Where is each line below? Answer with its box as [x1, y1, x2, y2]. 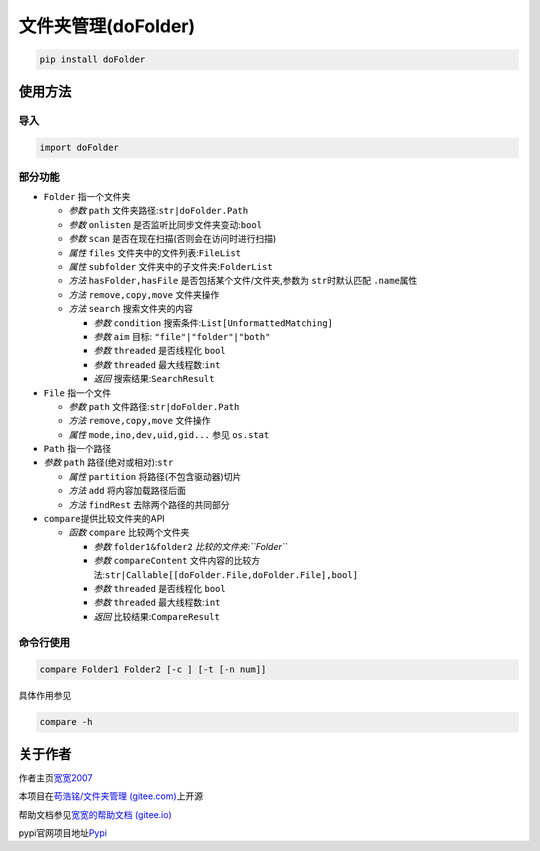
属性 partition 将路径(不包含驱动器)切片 [68, 470, 242, 482]
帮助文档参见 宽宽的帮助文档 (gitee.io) [18, 808, 172, 820]
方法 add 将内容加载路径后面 [68, 485, 187, 497]
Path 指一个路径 [43, 443, 112, 455]
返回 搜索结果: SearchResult [93, 373, 215, 385]
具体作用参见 [18, 690, 72, 702]
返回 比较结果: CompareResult [93, 610, 220, 622]
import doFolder [39, 142, 120, 154]
